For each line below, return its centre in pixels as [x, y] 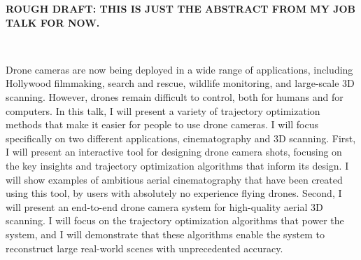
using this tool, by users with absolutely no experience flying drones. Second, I [174, 193]
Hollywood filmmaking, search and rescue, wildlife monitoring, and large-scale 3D [180, 83]
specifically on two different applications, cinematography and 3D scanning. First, [181, 138]
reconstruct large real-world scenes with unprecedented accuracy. [144, 248]
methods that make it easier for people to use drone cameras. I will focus [162, 124]
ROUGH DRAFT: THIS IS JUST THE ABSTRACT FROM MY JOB [181, 8]
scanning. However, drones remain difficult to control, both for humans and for [175, 96]
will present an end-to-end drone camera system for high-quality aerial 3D [164, 206]
